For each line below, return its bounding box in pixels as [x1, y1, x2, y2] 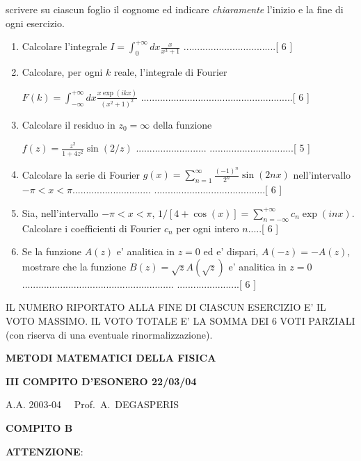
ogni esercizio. [6, 15, 65, 30]
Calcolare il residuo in [22, 117, 115, 131]
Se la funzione [22, 244, 81, 259]
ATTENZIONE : [6, 444, 83, 458]
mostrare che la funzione [22, 259, 127, 273]
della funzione [152, 117, 212, 131]
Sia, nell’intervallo [22, 205, 99, 220]
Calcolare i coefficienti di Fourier [22, 220, 161, 235]
